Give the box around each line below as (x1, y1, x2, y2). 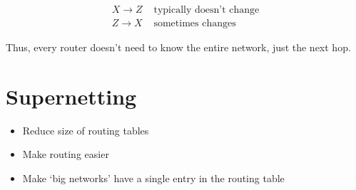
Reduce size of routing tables (22, 122, 149, 137)
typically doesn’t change (153, 5, 260, 16)
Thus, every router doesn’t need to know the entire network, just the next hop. (6, 40, 351, 55)
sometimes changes (153, 19, 236, 29)
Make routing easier (22, 147, 109, 162)
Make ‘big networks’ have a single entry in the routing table (22, 170, 285, 185)
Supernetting (6, 81, 137, 110)
